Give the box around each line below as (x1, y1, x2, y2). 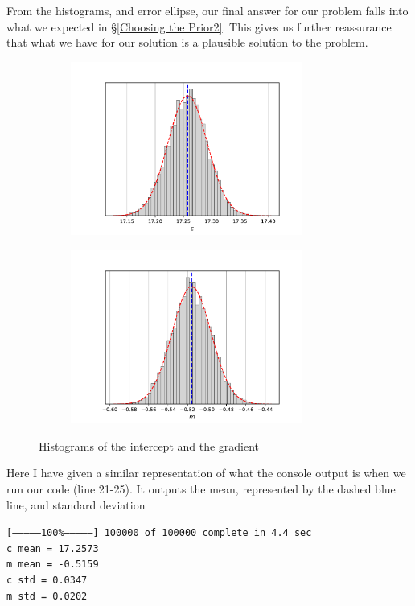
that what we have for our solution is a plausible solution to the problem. (6, 34, 368, 51)
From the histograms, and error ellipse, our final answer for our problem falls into (6, 2, 409, 19)
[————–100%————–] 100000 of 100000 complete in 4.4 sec (6, 527, 312, 539)
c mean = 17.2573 (6, 542, 99, 554)
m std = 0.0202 (6, 590, 88, 602)
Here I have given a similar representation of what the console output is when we (6, 464, 406, 481)
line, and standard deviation (6, 496, 146, 513)
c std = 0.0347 (6, 575, 88, 587)
